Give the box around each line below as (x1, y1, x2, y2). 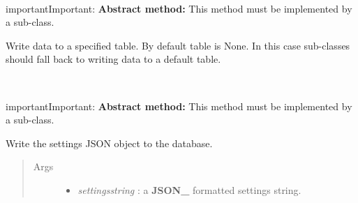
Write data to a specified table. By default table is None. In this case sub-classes (6, 38, 350, 52)
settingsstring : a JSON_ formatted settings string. (77, 182, 301, 197)
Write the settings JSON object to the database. (6, 135, 213, 150)
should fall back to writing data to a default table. (6, 52, 221, 66)
